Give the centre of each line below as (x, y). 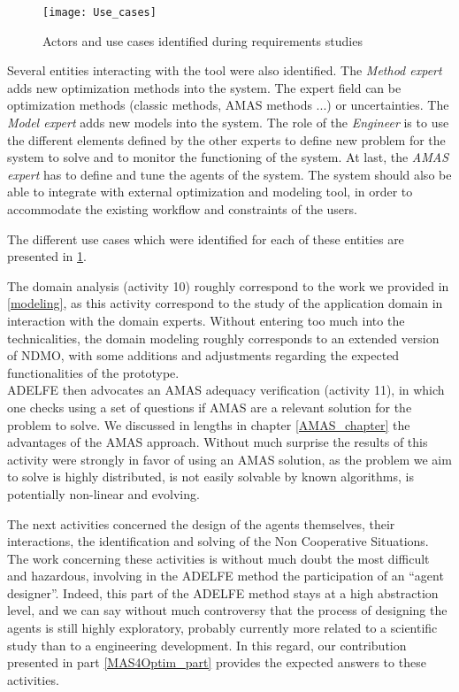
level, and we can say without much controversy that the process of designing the (227, 610)
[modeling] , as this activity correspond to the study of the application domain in (225, 303)
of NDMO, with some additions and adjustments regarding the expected (203, 355)
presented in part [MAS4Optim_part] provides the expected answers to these (217, 662)
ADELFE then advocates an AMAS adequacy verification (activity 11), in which (226, 390)
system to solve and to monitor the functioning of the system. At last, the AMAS (228, 157)
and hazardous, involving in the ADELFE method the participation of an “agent (226, 576)
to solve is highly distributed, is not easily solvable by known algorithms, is (210, 477)
